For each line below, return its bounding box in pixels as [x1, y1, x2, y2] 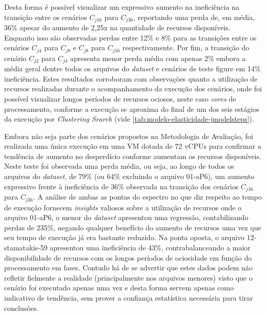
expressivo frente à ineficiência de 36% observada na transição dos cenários [4, 181, 239, 191]
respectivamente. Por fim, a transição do [122, 42, 250, 53]
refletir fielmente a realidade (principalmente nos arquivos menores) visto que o [4, 272, 253, 283]
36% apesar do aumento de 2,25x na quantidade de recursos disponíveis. [4, 22, 231, 33]
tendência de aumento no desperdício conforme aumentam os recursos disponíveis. [4, 150, 261, 161]
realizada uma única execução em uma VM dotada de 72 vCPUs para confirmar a [4, 141, 261, 151]
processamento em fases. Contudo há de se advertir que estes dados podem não [4, 262, 253, 273]
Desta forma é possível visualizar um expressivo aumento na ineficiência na [4, 2, 239, 12]
